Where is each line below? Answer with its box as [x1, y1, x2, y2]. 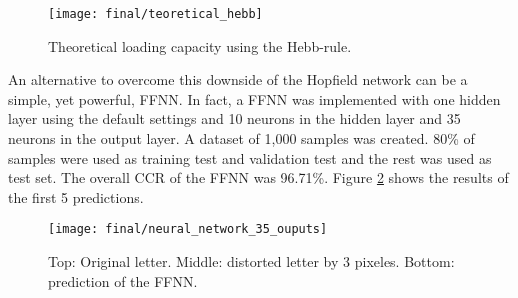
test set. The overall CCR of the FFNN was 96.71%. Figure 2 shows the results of [8, 167, 509, 188]
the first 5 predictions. [8, 186, 144, 207]
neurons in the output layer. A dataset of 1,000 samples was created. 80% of [8, 128, 475, 149]
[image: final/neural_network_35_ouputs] [48, 222, 328, 237]
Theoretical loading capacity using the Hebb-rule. [48, 35, 352, 56]
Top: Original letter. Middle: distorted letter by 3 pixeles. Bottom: [48, 251, 455, 272]
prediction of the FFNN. [48, 270, 198, 291]
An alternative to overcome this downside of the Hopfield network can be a [8, 69, 468, 90]
